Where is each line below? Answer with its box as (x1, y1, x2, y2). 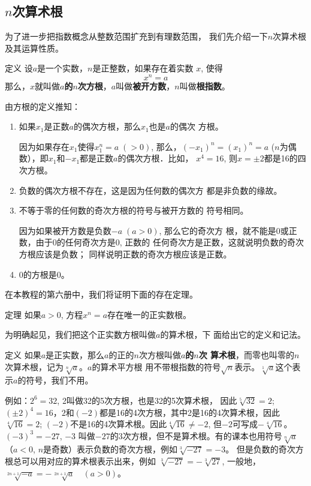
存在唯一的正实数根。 (107, 308, 192, 320)
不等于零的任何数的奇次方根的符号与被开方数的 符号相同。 (19, 204, 249, 217)
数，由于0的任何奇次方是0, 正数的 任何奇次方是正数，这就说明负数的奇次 (19, 236, 304, 248)
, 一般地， (222, 455, 261, 467)
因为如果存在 (19, 140, 70, 152)
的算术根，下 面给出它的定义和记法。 (160, 328, 306, 341)
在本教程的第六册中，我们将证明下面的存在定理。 (5, 288, 198, 301)
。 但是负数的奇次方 (225, 443, 304, 455)
